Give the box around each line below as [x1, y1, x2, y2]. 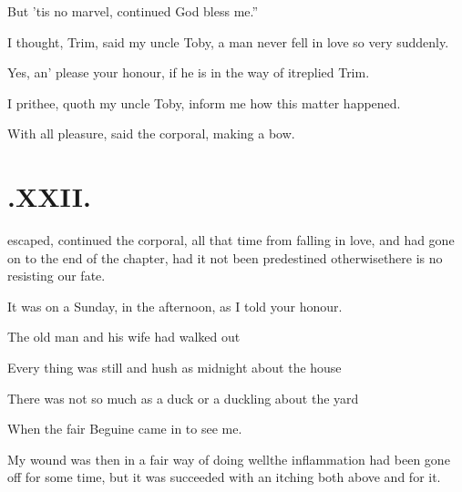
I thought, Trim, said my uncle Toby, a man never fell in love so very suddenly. [7, 32, 449, 51]
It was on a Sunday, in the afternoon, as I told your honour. [7, 296, 343, 315]
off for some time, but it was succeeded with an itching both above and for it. [7, 467, 441, 487]
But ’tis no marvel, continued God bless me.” [7, 2, 259, 20]
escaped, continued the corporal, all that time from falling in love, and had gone [7, 231, 455, 250]
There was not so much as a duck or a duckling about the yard [7, 388, 359, 407]
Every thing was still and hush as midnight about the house [7, 358, 342, 377]
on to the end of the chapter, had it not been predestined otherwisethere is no [7, 248, 443, 267]
